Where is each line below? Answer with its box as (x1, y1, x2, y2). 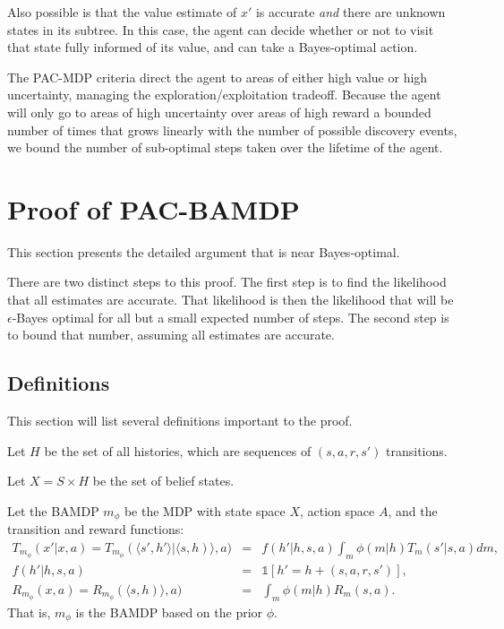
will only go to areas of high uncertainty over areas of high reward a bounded (7, 102, 431, 121)
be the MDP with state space (124, 501, 286, 520)
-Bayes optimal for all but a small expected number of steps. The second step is (12, 307, 449, 326)
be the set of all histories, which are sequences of (44, 441, 312, 460)
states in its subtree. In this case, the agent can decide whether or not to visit (7, 20, 434, 39)
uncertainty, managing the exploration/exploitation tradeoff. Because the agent (7, 85, 441, 104)
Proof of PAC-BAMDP (7, 190, 300, 227)
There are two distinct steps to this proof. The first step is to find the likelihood (7, 272, 447, 291)
